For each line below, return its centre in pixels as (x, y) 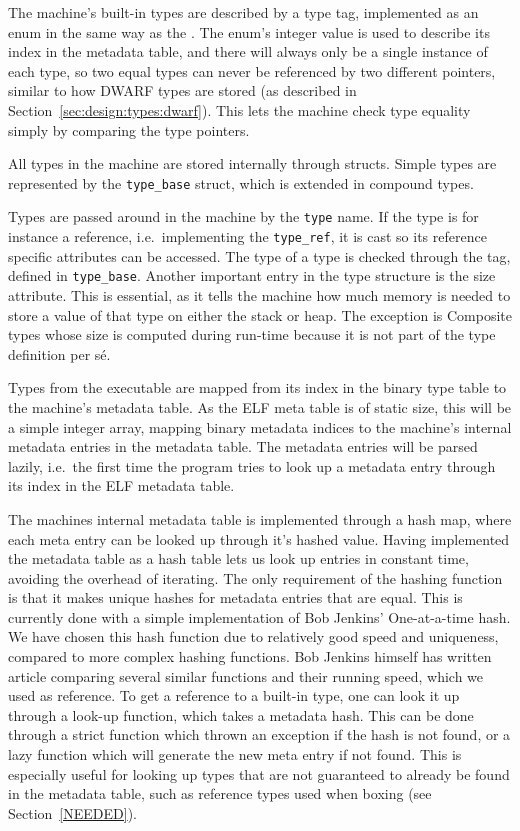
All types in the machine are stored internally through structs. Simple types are (252, 163)
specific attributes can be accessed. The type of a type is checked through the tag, (259, 255)
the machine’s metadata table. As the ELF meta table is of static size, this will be (260, 406)
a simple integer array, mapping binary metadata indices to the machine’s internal (260, 426)
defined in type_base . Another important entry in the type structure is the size (252, 275)
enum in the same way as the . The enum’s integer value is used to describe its (249, 31)
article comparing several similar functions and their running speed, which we (246, 675)
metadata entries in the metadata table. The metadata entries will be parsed (243, 446)
